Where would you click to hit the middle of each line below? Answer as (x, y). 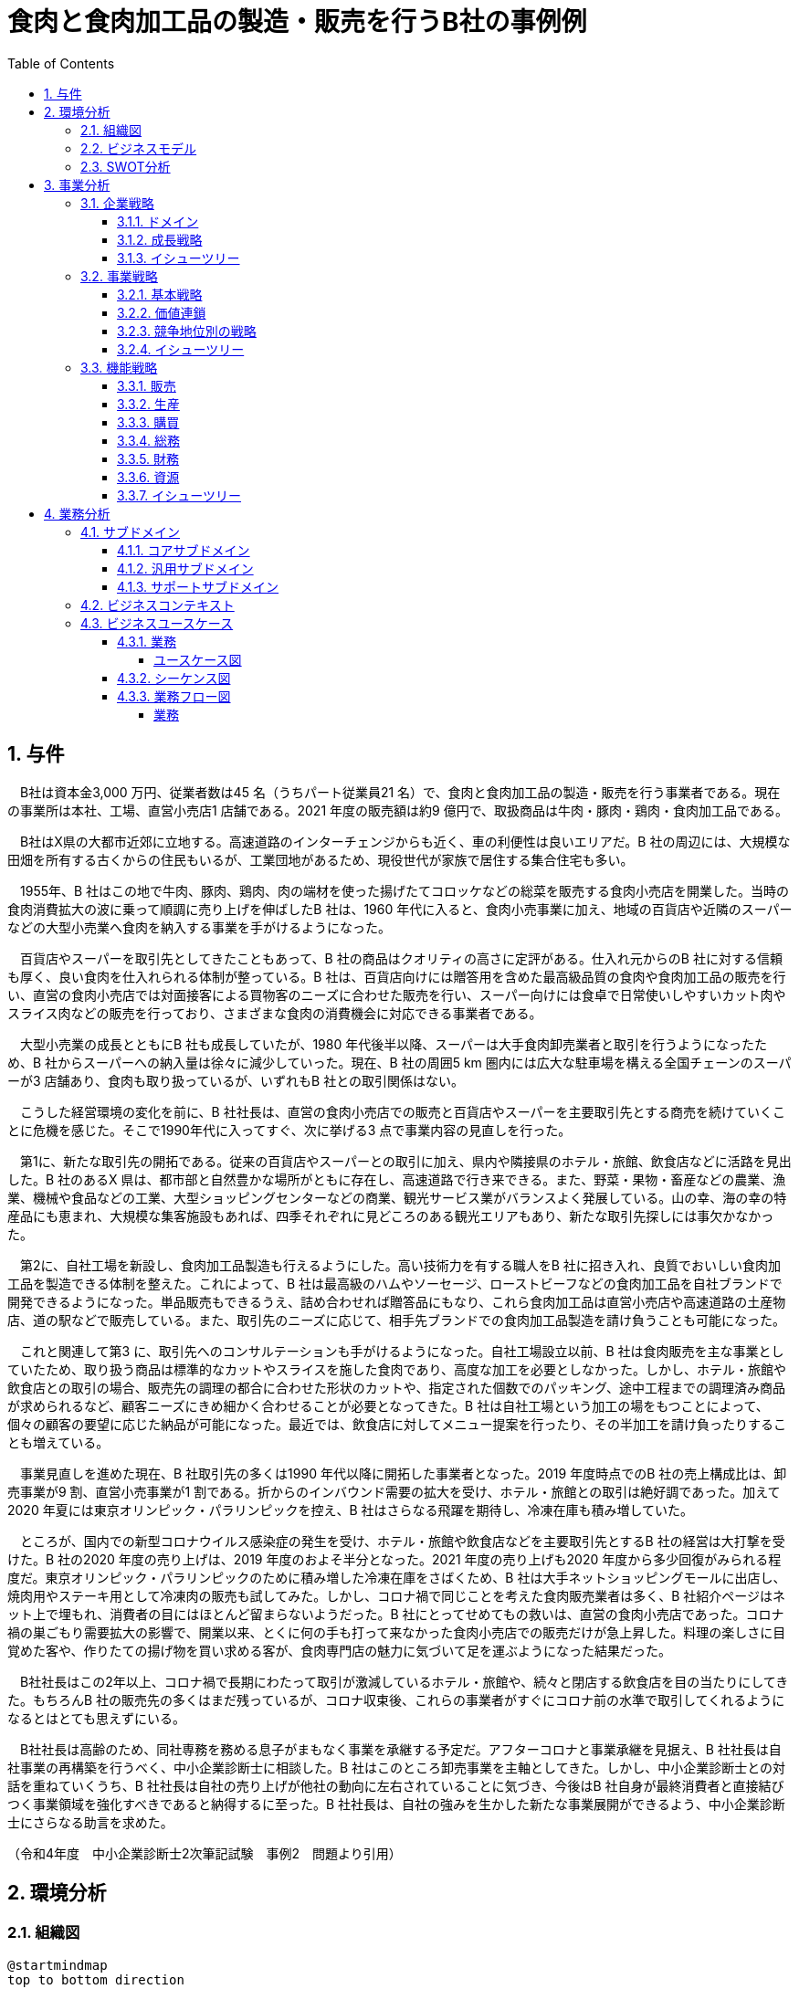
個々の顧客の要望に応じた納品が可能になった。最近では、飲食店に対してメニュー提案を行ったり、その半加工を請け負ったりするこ (397, 1424)
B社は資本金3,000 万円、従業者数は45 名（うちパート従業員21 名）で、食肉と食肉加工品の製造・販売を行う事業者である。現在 (400, 792)
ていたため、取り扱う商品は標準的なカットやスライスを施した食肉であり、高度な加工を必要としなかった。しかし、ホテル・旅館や (397, 1369)
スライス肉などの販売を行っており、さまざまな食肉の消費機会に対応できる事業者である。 (275, 1013)
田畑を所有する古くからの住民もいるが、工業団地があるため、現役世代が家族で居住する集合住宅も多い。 (321, 859)
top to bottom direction (96, 1979)
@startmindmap (58, 1965)
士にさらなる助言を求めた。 (90, 1822)
